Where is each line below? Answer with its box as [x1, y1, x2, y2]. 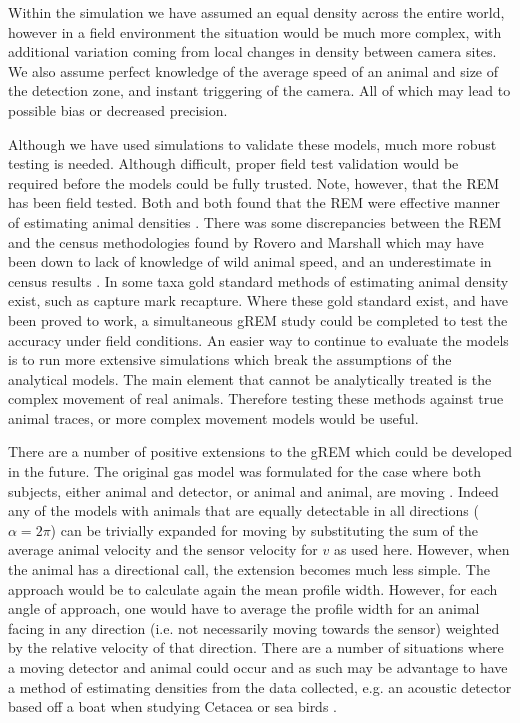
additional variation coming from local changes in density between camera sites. [8, 41, 497, 62]
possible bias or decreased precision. [8, 99, 228, 120]
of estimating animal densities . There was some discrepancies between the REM [8, 211, 502, 232]
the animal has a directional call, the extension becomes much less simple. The [8, 559, 490, 580]
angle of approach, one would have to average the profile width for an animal [8, 598, 480, 619]
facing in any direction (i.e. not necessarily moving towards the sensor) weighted [8, 617, 500, 638]
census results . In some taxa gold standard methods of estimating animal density [8, 270, 509, 291]
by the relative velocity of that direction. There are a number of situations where [8, 637, 504, 658]
